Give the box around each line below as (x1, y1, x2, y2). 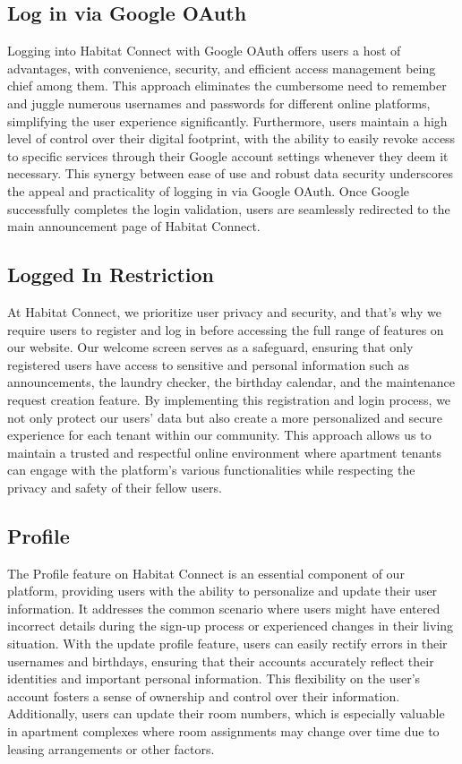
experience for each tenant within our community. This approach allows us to (7, 425, 432, 444)
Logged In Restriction (7, 261, 214, 288)
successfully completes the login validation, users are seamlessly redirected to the (7, 199, 450, 218)
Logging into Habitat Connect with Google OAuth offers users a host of (7, 41, 401, 60)
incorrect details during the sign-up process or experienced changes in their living (7, 616, 454, 635)
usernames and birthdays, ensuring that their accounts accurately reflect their (7, 651, 434, 670)
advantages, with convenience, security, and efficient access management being (7, 58, 436, 77)
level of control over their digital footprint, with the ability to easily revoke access (7, 129, 456, 148)
